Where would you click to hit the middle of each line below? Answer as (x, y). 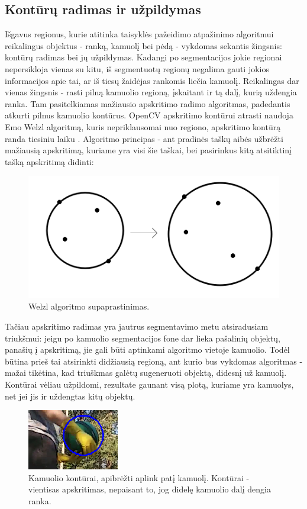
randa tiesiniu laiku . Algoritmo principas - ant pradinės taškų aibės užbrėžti (144, 138)
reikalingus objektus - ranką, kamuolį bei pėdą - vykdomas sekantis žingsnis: (143, 45)
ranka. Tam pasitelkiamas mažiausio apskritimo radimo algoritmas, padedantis (148, 103)
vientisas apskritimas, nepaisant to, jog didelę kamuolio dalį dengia (150, 489)
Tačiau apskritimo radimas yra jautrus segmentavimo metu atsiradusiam (137, 326)
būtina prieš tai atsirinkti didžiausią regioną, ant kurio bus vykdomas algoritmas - (154, 361)
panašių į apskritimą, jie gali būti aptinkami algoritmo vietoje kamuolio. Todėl (147, 349)
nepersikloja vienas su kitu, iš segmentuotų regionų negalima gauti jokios (137, 68)
